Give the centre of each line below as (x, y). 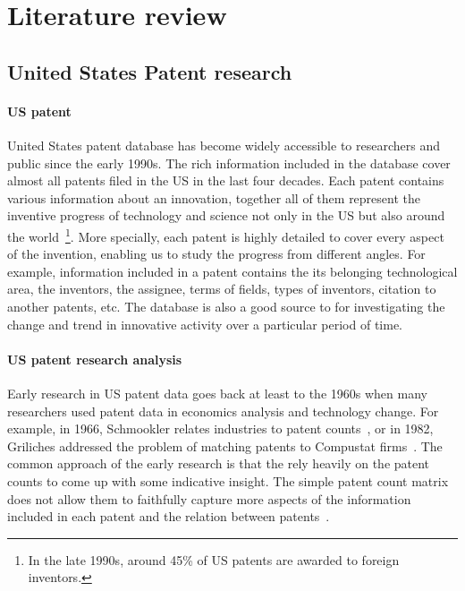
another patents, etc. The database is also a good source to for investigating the (226, 306)
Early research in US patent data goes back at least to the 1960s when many (217, 393)
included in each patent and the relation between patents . (169, 516)
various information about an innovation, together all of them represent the (214, 197)
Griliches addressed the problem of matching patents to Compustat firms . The (225, 445)
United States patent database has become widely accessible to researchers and (224, 145)
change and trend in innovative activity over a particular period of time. (205, 324)
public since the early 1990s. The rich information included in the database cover (229, 163)
